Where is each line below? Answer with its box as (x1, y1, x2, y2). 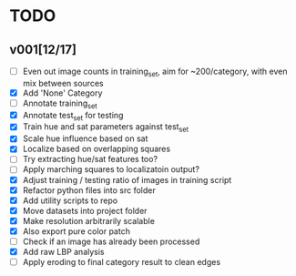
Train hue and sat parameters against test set (22, 121, 189, 135)
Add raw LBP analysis (22, 246, 105, 257)
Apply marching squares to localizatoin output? (22, 164, 200, 175)
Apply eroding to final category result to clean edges (22, 257, 221, 267)
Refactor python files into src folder (22, 184, 157, 196)
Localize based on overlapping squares (22, 143, 171, 155)
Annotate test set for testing (22, 109, 124, 123)
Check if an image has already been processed (22, 236, 200, 247)
